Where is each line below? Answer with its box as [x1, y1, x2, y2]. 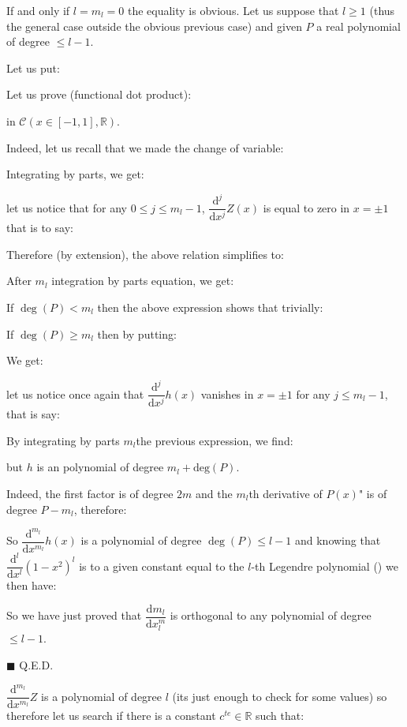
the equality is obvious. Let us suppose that [127, 2, 339, 18]
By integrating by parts [6, 432, 120, 448]
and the [196, 485, 233, 501]
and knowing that [294, 532, 381, 549]
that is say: [6, 406, 60, 422]
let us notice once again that [6, 385, 144, 402]
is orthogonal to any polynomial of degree [170, 607, 372, 624]
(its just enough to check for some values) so [172, 688, 387, 704]
